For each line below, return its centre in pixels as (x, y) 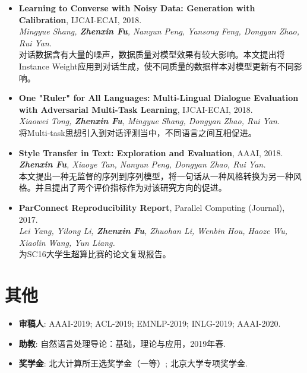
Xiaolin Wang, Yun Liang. (67, 242)
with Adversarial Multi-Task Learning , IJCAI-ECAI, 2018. (136, 109)
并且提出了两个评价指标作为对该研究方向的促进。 (131, 187)
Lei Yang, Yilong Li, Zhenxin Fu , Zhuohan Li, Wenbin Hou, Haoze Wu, (153, 231)
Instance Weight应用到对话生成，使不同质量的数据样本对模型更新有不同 (156, 66)
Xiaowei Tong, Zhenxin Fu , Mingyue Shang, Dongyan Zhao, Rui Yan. (149, 121)
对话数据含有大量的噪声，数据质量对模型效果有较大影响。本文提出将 (152, 54)
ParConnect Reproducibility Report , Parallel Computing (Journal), (152, 207)
